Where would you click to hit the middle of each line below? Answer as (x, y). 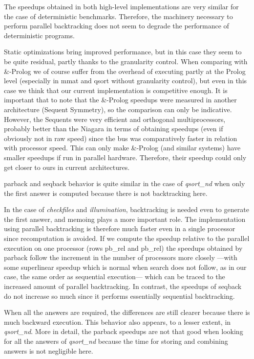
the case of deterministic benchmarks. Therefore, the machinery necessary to (118, 16)
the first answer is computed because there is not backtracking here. (106, 193)
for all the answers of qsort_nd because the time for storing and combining (116, 341)
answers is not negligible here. (49, 350)
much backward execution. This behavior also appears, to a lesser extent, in (117, 322)
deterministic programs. (39, 35)
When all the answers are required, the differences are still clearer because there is (127, 312)
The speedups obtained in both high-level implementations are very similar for (121, 6)
